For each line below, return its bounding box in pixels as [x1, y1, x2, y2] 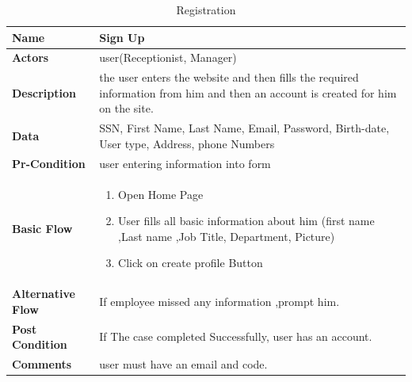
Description [12, 84, 77, 101]
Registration [176, 2, 236, 17]
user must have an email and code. [99, 356, 268, 372]
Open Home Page [118, 185, 204, 202]
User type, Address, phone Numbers [99, 135, 275, 151]
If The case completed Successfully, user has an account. [99, 328, 372, 345]
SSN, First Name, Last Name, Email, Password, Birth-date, [99, 120, 390, 136]
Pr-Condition [12, 155, 86, 171]
